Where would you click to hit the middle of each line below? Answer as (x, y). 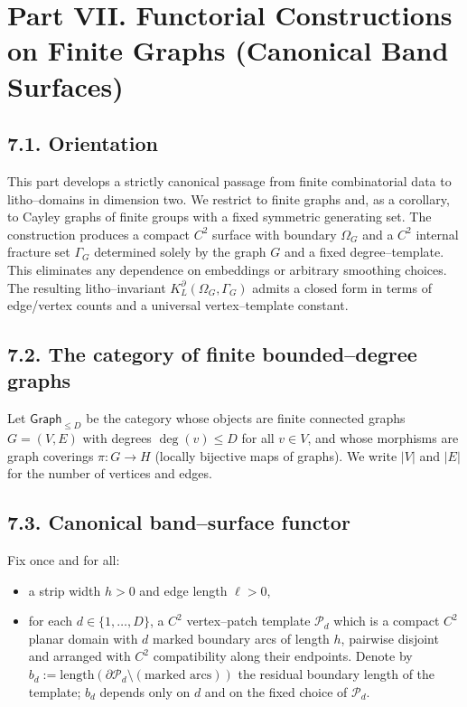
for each (51, 621)
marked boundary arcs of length (241, 638)
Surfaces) (65, 85)
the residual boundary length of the (336, 674)
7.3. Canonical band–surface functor (179, 522)
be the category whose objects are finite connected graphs (246, 418)
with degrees (117, 438)
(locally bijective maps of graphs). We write (276, 455)
